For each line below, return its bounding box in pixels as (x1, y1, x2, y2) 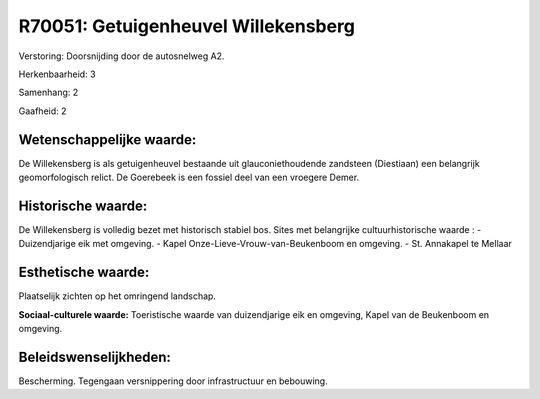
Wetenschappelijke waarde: (18, 131, 197, 148)
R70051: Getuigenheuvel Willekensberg (18, 15, 355, 37)
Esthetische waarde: (18, 264, 150, 281)
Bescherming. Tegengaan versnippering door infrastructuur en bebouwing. (18, 375, 329, 387)
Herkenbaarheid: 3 (18, 68, 96, 80)
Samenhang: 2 (18, 86, 79, 99)
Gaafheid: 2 (18, 105, 67, 117)
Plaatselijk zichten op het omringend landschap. (18, 290, 217, 302)
